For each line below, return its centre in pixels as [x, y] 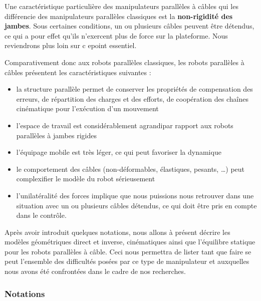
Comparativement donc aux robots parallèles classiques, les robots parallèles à [124, 62]
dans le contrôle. [41, 215]
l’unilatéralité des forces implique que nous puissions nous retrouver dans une [135, 195]
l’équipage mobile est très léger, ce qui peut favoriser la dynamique [119, 152]
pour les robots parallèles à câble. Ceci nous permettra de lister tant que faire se [128, 251]
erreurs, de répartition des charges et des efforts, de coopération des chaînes [132, 98]
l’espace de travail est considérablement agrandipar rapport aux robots [125, 125]
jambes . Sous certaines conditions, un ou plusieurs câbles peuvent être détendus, [129, 26]
